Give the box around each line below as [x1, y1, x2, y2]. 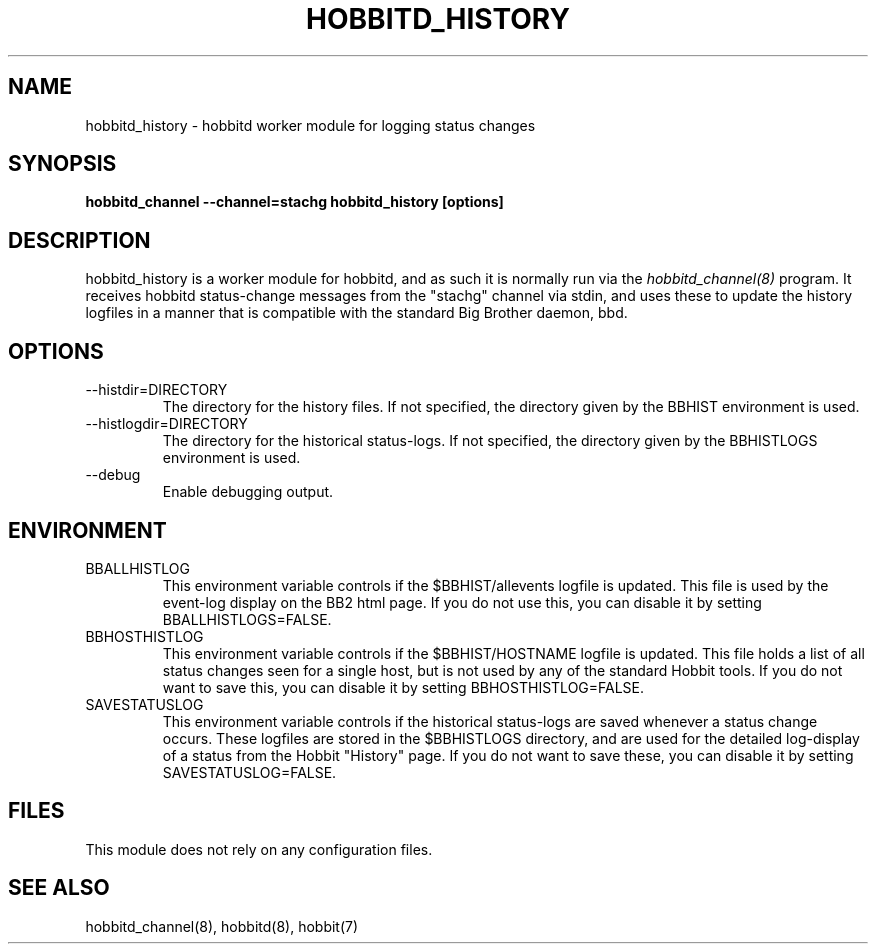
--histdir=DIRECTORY [85, 381, 228, 399]
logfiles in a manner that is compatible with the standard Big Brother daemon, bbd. [85, 304, 628, 322]
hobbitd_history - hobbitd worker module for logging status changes [85, 116, 536, 134]
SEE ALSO [8, 875, 110, 901]
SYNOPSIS [8, 151, 117, 177]
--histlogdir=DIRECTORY [85, 415, 248, 433]
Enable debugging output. [162, 483, 334, 501]
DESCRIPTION [8, 227, 151, 253]
